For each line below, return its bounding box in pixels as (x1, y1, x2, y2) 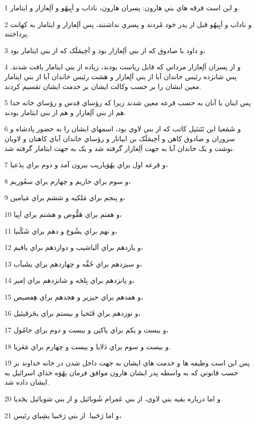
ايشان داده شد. (4, 377, 49, 387)
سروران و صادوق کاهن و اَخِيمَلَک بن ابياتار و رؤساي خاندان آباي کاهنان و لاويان (4, 133, 235, 143)
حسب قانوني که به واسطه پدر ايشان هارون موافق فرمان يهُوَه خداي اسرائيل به (4, 367, 238, 377)
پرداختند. (4, 29, 30, 39)
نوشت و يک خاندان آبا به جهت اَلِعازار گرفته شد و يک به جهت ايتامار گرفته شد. (4, 143, 235, 153)
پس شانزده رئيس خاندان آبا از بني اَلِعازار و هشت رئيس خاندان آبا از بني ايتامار (4, 71, 237, 81)
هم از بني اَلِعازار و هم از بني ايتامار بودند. (4, 107, 126, 117)
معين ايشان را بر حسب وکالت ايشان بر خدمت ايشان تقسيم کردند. (4, 81, 201, 91)
